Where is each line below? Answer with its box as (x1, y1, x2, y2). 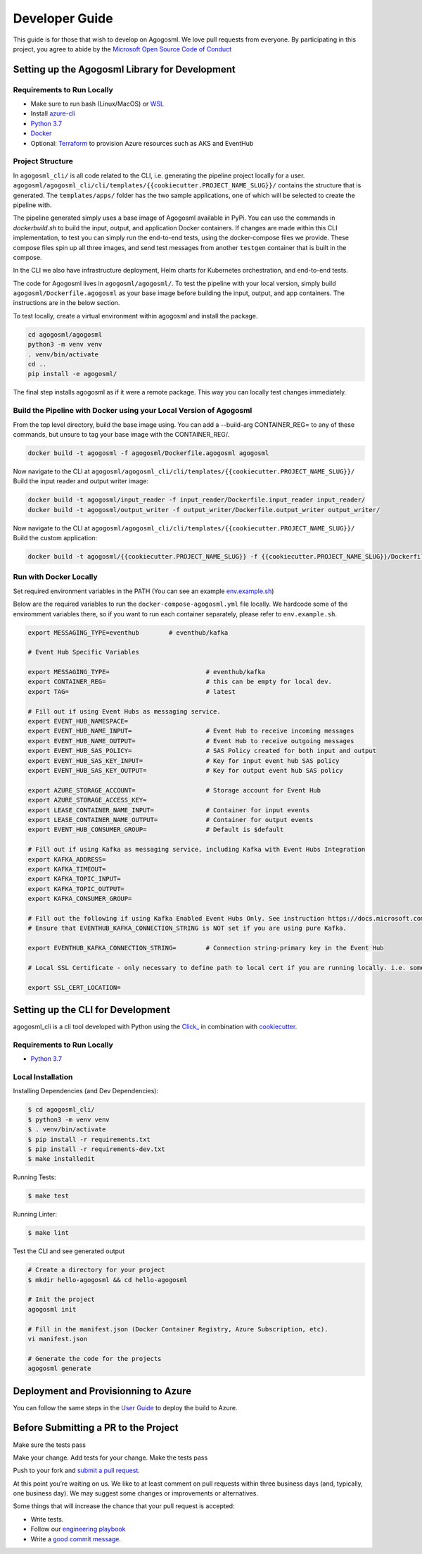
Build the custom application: (13, 534, 98, 542)
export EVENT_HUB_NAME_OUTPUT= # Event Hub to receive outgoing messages (27, 737, 354, 745)
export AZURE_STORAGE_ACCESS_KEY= (27, 796, 147, 804)
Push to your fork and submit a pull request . (13, 1466, 141, 1475)
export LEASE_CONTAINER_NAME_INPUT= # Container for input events (27, 806, 310, 814)
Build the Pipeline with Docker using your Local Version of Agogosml (13, 406, 252, 416)
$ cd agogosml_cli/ (27, 1106, 95, 1114)
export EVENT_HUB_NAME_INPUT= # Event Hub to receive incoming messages (27, 727, 354, 735)
